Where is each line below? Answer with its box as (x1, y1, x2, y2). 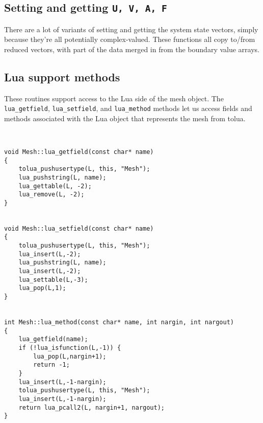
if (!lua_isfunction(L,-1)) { (18, 344, 121, 352)
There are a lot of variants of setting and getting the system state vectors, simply (4, 24, 258, 34)
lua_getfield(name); (18, 336, 88, 343)
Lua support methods (4, 69, 120, 84)
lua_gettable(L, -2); (18, 182, 92, 190)
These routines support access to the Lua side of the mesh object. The (4, 93, 224, 103)
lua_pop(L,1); (18, 284, 66, 292)
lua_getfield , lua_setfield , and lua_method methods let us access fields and (4, 103, 252, 114)
